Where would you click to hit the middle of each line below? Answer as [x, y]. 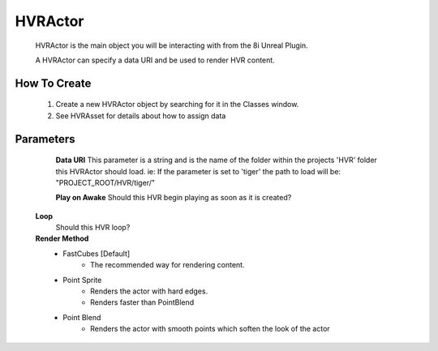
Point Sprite [82, 280]
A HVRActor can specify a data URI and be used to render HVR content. [155, 60]
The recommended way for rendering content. [167, 265]
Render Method [62, 238]
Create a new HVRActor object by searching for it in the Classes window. [177, 105]
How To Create [53, 83]
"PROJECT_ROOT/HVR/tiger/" [105, 182]
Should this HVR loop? [93, 228]
